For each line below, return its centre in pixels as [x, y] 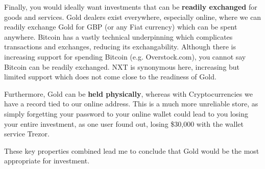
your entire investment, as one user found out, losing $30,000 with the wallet [124, 123]
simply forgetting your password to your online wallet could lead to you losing [126, 113]
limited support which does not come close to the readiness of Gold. [110, 77]
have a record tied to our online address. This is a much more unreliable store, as [131, 104]
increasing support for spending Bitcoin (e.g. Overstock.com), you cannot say [125, 56]
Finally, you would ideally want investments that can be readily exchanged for [131, 7]
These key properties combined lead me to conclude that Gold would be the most [132, 150]
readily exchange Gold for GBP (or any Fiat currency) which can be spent [121, 27]
